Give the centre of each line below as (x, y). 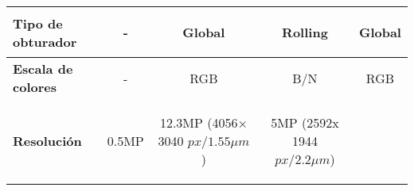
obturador (45, 41)
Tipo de (38, 23)
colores (35, 87)
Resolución (47, 141)
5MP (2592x (305, 122)
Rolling (305, 32)
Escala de (43, 69)
